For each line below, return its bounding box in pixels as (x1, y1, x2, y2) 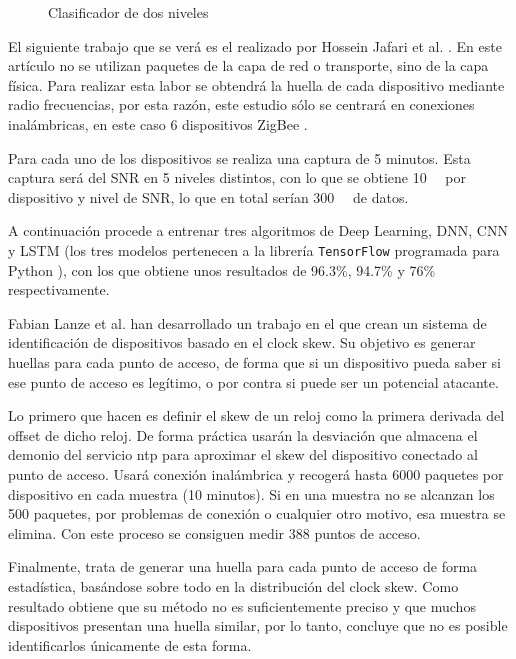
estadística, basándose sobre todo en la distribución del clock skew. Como (8, 575, 459, 596)
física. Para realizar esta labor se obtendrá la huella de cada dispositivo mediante (8, 74, 505, 95)
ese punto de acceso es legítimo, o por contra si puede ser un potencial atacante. (8, 371, 499, 392)
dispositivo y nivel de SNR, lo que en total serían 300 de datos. (8, 186, 409, 207)
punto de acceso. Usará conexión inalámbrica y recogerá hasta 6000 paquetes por (8, 463, 504, 484)
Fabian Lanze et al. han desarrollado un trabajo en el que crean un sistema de (8, 312, 487, 333)
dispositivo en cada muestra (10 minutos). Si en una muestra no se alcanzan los (8, 483, 495, 504)
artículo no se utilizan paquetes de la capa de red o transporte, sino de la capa (8, 55, 489, 76)
